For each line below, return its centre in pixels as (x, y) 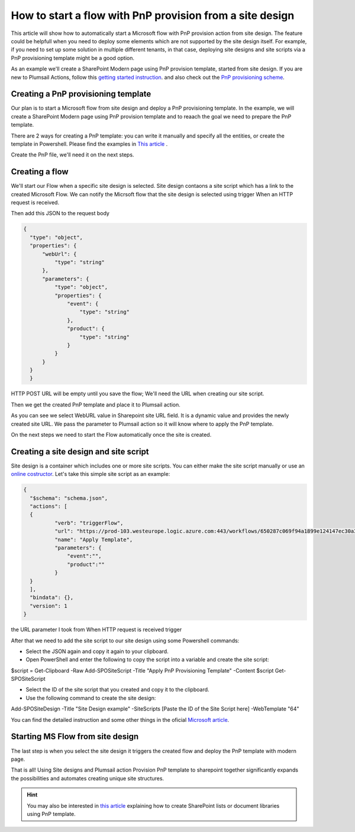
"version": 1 (49, 606)
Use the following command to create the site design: (91, 698)
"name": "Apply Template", (93, 540)
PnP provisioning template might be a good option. (72, 58)
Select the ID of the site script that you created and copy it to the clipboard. (117, 690)
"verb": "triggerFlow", (89, 523)
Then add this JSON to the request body (60, 213)
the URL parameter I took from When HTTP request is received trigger (96, 630)
